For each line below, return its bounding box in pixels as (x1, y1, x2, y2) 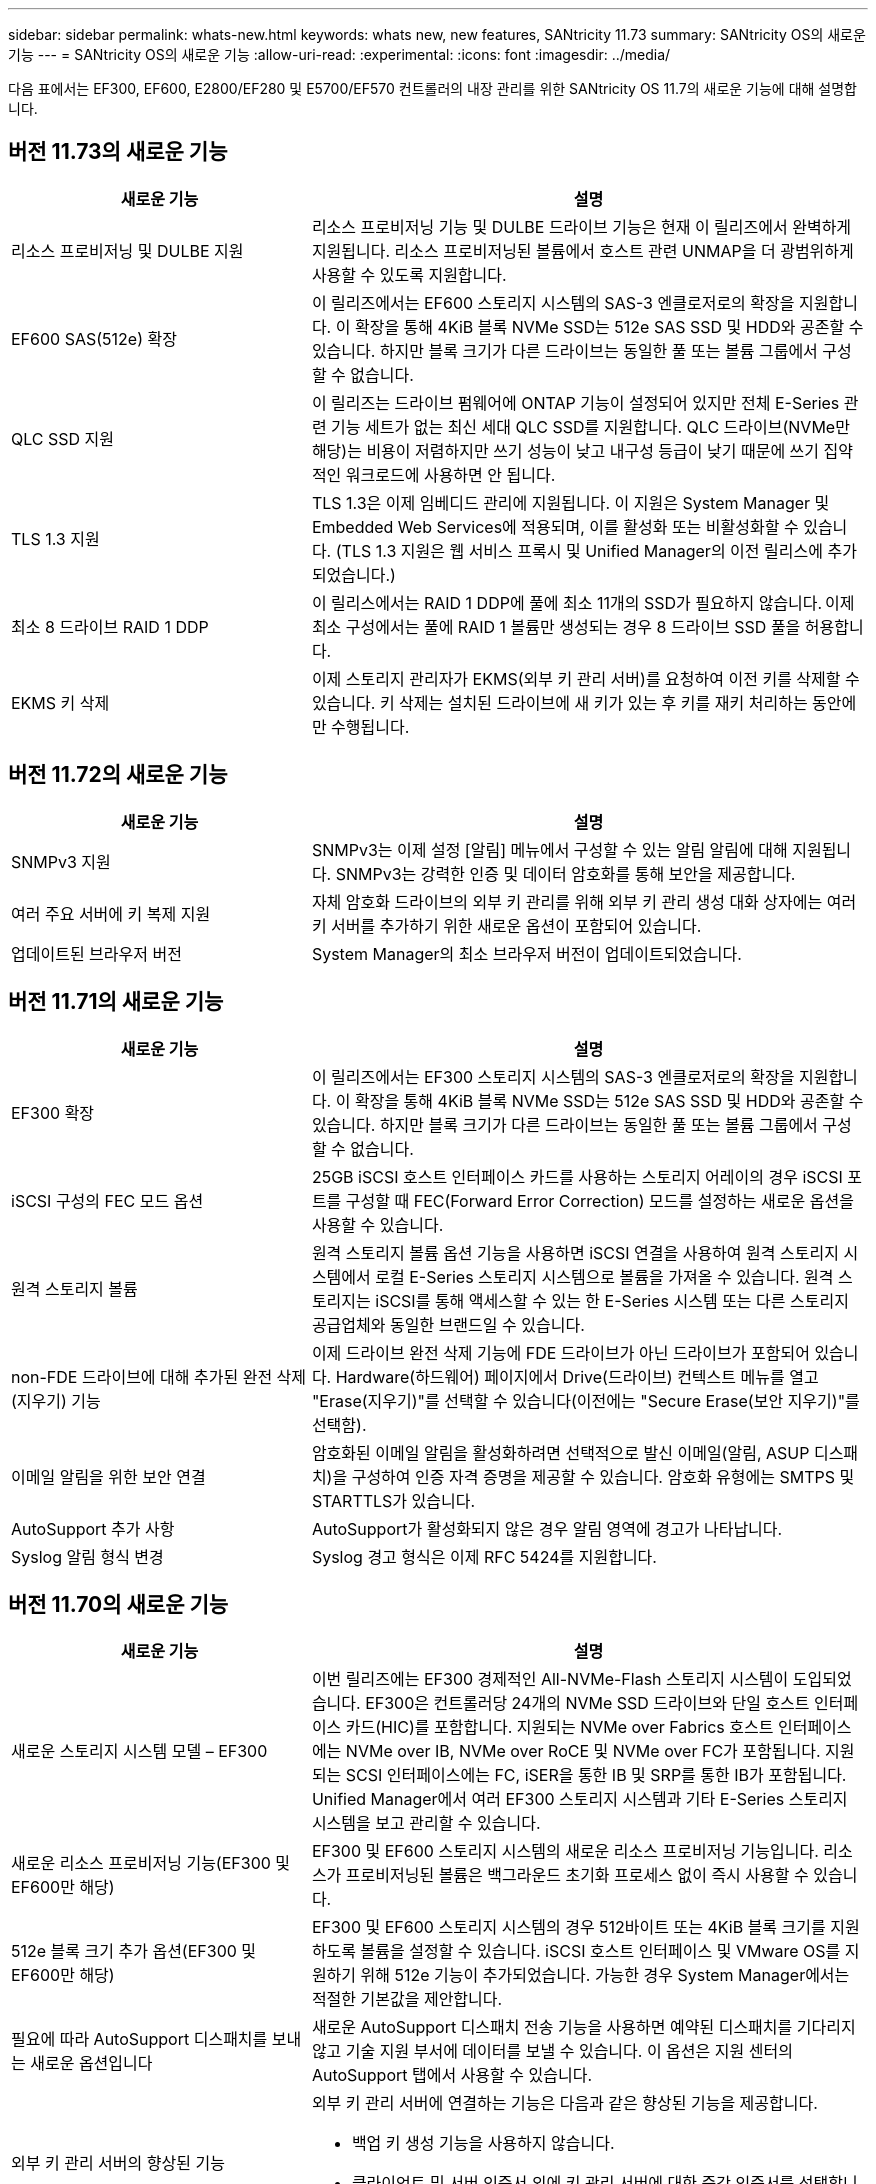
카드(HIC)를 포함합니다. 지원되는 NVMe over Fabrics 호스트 (345, 1717, 774, 1738)
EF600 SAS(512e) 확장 (11, 328, 177, 349)
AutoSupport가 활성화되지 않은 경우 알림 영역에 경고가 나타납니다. (311, 1518, 783, 1539)
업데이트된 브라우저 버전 (11, 943, 182, 964)
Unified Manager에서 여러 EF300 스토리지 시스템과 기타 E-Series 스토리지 (311, 1789, 848, 1810)
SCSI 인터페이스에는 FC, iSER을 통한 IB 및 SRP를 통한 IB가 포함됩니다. (345, 1765, 847, 1786)
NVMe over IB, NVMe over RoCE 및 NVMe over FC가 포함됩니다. (345, 1741, 821, 1762)
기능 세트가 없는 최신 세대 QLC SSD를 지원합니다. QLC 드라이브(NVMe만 (331, 416, 850, 437)
